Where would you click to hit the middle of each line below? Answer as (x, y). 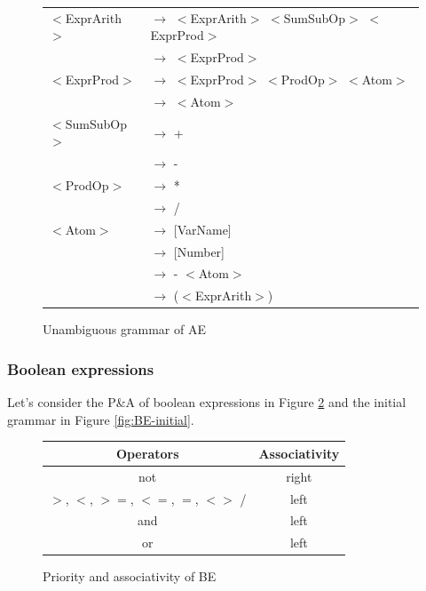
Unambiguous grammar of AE (124, 329)
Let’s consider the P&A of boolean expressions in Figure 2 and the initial (207, 402)
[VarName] (202, 229)
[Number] (199, 251)
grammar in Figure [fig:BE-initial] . (101, 419)
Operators (147, 453)
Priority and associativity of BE (130, 576)
